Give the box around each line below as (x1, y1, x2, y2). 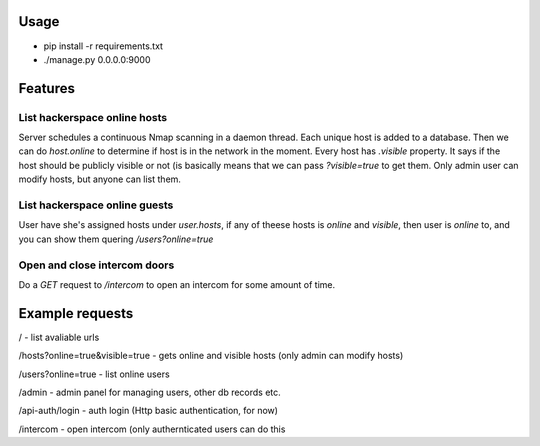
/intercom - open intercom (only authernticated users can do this (18, 423, 286, 435)
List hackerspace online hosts (18, 110, 168, 124)
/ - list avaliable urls (18, 331, 100, 343)
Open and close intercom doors (18, 258, 175, 272)
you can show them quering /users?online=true (18, 233, 214, 245)
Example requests (18, 305, 134, 322)
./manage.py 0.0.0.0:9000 (43, 53, 151, 65)
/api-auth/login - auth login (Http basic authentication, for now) (18, 405, 279, 417)
